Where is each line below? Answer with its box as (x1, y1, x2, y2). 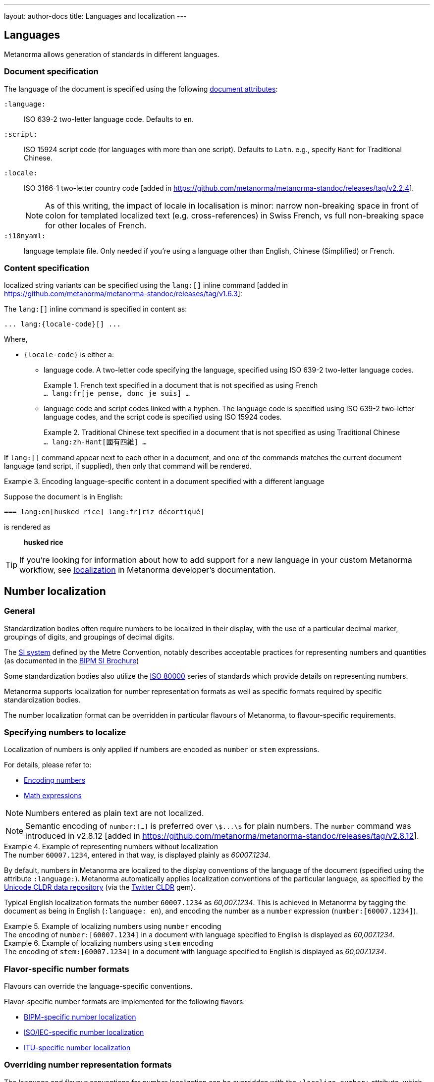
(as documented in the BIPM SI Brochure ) (4, 656, 139, 665)
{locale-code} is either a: (24, 350, 114, 359)
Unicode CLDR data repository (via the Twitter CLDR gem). (4, 883, 196, 892)
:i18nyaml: (4, 231, 46, 240)
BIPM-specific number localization (24, 1013, 136, 1022)
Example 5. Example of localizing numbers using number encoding (4, 922, 221, 931)
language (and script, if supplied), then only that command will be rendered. (4, 462, 252, 471)
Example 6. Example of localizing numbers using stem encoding (4, 939, 213, 948)
